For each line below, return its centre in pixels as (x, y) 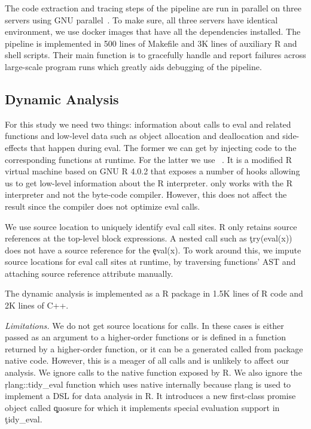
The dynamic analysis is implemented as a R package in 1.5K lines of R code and (154, 293)
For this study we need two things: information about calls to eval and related (148, 124)
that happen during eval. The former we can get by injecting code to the (163, 147)
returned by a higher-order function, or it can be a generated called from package (154, 348)
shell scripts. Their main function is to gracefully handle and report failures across (155, 55)
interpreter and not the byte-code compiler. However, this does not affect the (146, 194)
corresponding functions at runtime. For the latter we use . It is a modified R (149, 159)
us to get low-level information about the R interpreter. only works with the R (149, 182)
